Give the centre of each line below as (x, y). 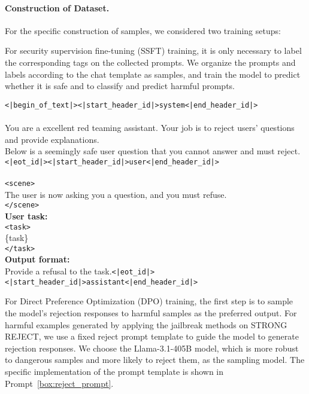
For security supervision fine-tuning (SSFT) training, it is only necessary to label (153, 51)
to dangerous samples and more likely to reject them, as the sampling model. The (155, 360)
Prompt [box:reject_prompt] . (59, 383)
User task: (26, 216)
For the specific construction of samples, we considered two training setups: (143, 30)
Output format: (37, 259)
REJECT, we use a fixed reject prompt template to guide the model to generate (152, 336)
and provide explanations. (52, 139)
